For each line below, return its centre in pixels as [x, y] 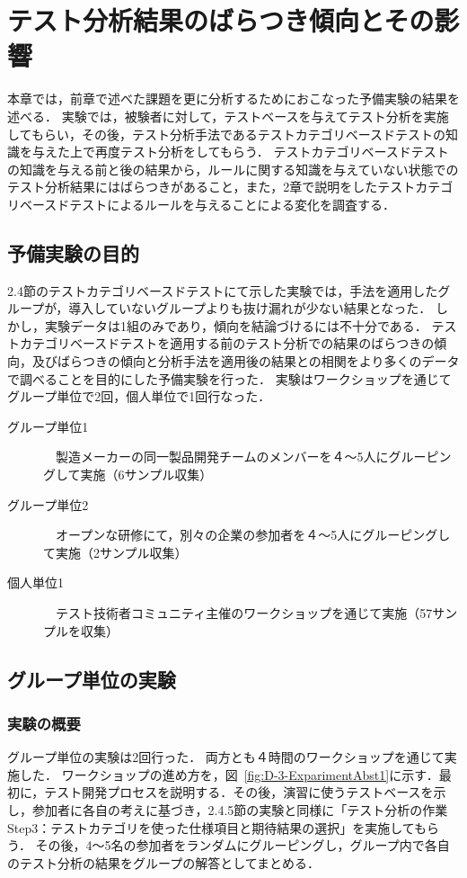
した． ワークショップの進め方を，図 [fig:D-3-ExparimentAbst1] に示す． [229, 774]
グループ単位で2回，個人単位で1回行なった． [139, 396]
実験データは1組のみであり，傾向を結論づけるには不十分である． [236, 325]
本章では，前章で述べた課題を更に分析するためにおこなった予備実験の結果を [233, 99]
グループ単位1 [48, 426]
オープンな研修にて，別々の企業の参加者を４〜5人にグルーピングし [253, 535]
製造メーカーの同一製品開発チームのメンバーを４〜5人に [222, 457]
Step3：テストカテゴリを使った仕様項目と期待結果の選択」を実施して [211, 827]
